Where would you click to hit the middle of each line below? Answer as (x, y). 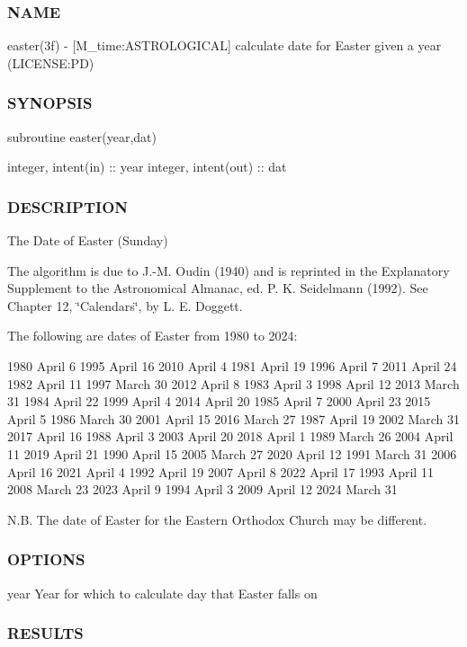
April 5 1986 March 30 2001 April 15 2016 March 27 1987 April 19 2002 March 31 (234, 418)
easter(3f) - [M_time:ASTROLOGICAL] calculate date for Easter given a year (225, 45)
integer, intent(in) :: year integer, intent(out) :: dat (147, 167)
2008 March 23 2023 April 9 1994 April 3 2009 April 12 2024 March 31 (202, 489)
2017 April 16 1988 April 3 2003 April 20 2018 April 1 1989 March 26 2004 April (230, 436)
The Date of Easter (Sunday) (88, 240)
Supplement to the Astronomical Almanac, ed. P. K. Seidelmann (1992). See (218, 288)
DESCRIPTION (68, 206)
